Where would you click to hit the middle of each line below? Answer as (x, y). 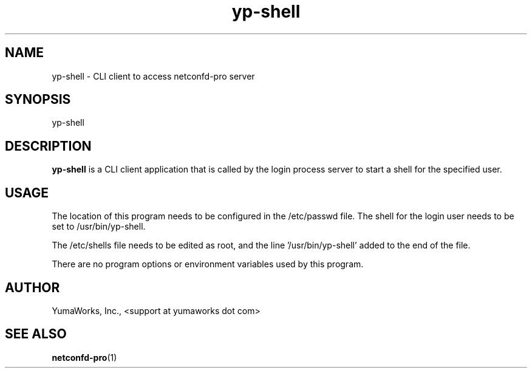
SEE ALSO (36, 334)
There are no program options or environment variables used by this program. (208, 264)
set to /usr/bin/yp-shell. (99, 227)
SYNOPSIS (38, 100)
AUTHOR (32, 287)
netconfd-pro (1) (84, 357)
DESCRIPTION (48, 146)
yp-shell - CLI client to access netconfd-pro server (153, 76)
